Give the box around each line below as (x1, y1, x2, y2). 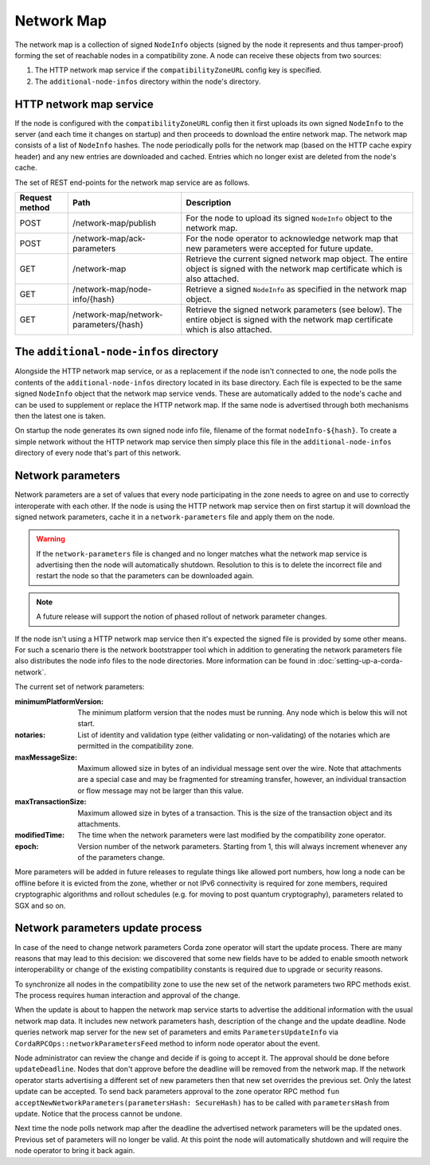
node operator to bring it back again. (14, 1146, 135, 1155)
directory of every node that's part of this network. (14, 448, 182, 458)
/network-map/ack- (72, 233, 147, 244)
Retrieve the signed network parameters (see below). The (186, 303, 402, 315)
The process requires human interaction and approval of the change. (14, 991, 240, 1000)
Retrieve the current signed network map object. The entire (186, 253, 408, 264)
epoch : (14, 841, 39, 851)
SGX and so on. (14, 901, 66, 910)
